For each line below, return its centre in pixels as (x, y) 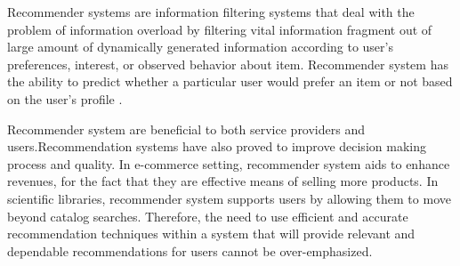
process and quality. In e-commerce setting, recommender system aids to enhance (229, 163)
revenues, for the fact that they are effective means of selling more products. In (223, 181)
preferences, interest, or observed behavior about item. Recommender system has (228, 64)
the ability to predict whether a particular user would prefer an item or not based (230, 81)
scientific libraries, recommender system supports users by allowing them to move (229, 198)
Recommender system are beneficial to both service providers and (186, 129)
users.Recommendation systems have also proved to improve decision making (217, 146)
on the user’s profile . (65, 98)
